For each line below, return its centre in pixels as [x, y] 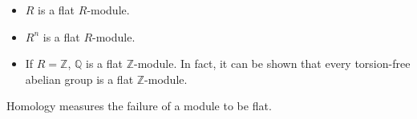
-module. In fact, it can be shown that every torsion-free [272, 63]
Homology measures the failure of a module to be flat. [139, 106]
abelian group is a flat [79, 79]
